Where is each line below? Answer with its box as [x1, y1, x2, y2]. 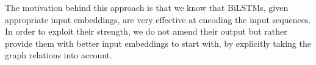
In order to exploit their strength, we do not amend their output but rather [5, 25, 287, 38]
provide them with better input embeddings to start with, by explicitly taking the [5, 36, 311, 49]
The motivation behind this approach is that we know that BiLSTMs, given [5, 1, 289, 13]
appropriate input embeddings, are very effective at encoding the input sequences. [5, 13, 311, 26]
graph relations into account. [5, 49, 112, 61]
